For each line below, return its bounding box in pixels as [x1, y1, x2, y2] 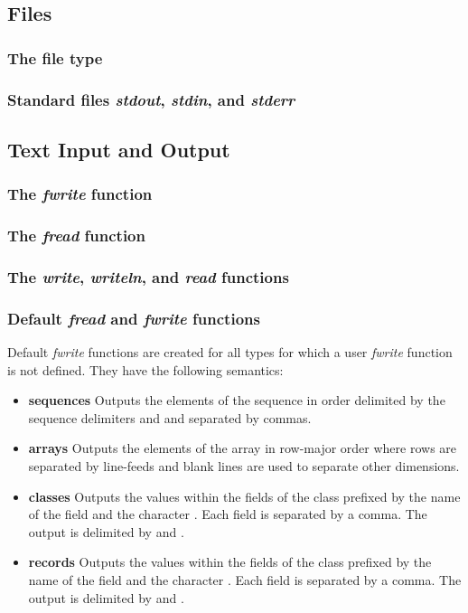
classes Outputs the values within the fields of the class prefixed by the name [28, 486, 461, 505]
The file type [7, 46, 103, 69]
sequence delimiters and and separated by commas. [28, 408, 312, 427]
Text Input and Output [7, 135, 230, 163]
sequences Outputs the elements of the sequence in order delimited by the [28, 391, 445, 410]
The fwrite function [7, 183, 153, 205]
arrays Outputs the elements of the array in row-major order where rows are [28, 439, 457, 457]
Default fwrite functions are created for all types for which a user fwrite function [7, 343, 453, 361]
